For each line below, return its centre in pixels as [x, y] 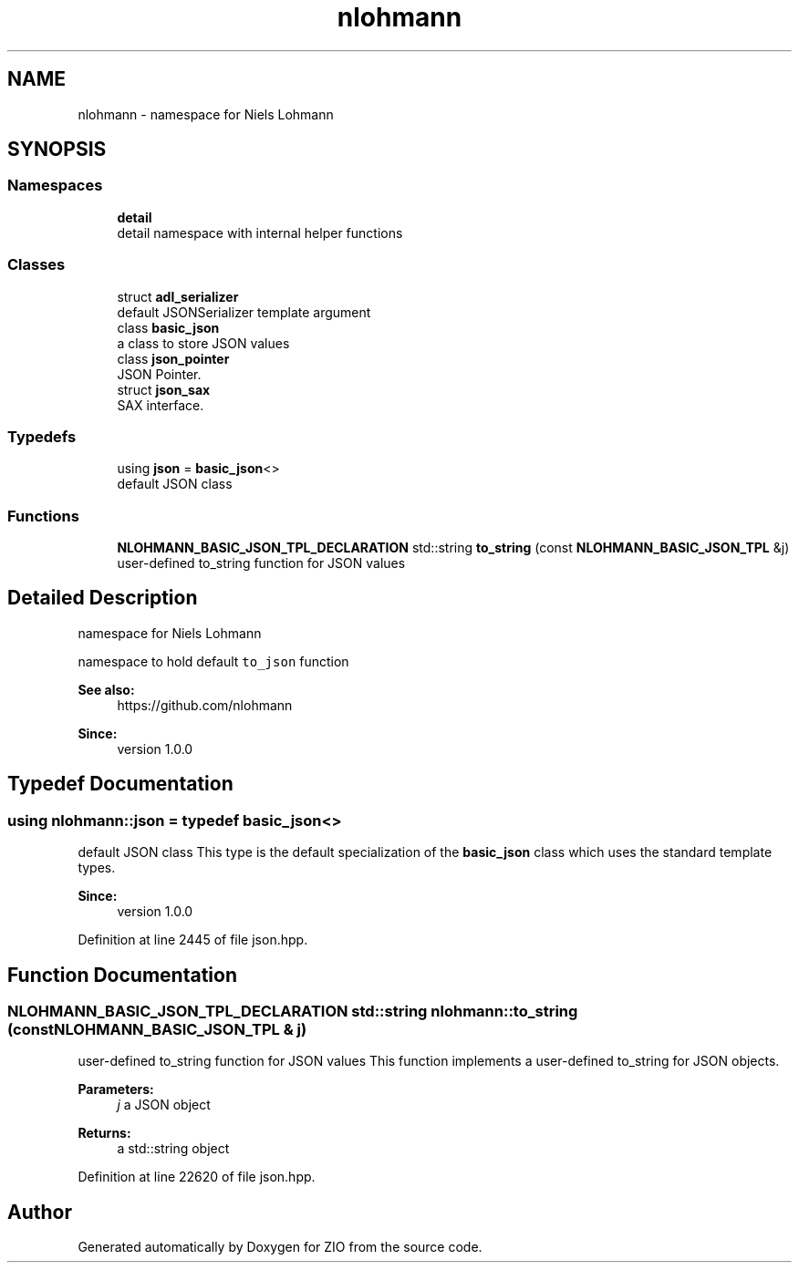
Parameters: [116, 1089]
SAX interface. [161, 405]
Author [40, 1212]
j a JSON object [164, 1105]
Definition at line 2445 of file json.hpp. [193, 940]
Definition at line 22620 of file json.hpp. [197, 1177]
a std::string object [173, 1149]
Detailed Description [103, 598]
